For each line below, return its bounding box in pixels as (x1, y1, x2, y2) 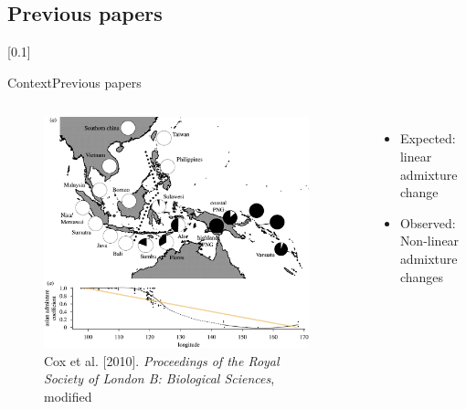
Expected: (399, 129, 456, 148)
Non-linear (399, 231, 460, 250)
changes (399, 267, 443, 286)
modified (44, 386, 92, 405)
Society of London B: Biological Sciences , (44, 369, 275, 388)
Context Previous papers (7, 72, 142, 91)
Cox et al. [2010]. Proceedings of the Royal (44, 351, 280, 370)
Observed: (399, 213, 456, 232)
